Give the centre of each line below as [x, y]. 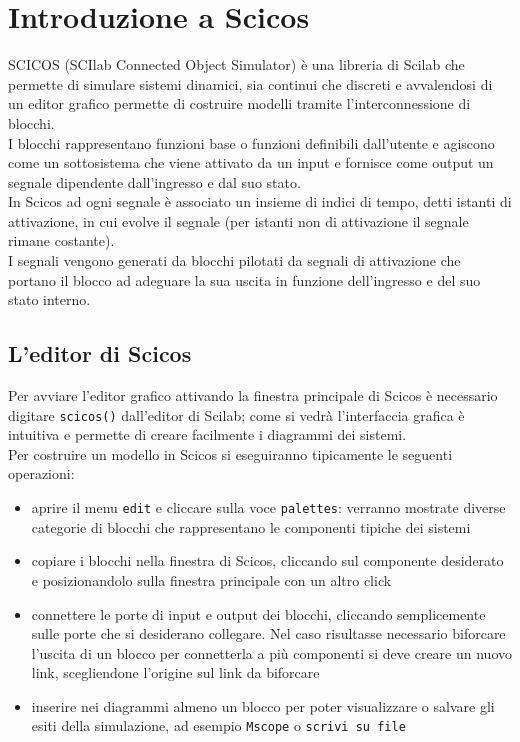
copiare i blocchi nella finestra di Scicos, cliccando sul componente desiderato [267, 560]
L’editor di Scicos [100, 353]
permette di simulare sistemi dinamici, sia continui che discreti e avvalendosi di [250, 83]
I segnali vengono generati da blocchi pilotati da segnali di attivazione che [234, 260]
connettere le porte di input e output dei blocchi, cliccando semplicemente [258, 613]
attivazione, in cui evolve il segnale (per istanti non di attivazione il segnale [238, 220]
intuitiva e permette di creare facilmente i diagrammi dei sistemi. [207, 434]
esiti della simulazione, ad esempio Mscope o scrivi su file [218, 725]
